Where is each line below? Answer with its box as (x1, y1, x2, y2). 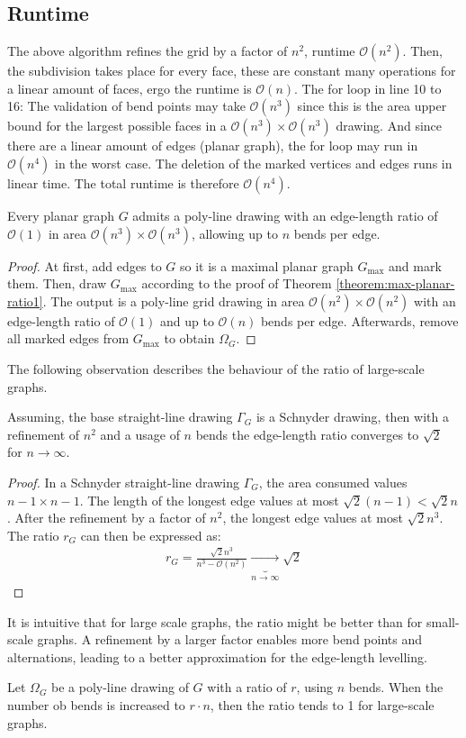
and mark (389, 256, 442, 275)
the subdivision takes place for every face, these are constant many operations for (7, 61, 456, 80)
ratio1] (7, 291, 43, 310)
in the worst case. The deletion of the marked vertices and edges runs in (55, 153, 453, 172)
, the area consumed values (258, 472, 408, 491)
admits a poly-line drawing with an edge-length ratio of (132, 205, 438, 224)
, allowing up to (191, 223, 278, 242)
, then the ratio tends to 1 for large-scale (210, 696, 435, 715)
